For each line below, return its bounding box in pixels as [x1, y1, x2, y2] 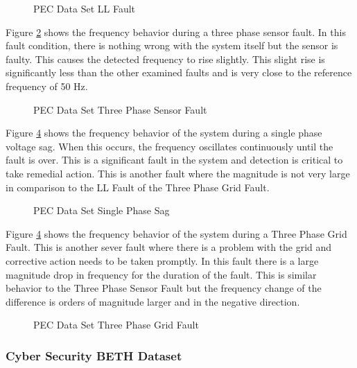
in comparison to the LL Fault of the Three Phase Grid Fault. [6, 179, 270, 194]
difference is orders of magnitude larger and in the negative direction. [6, 294, 300, 308]
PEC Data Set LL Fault [33, 1, 136, 15]
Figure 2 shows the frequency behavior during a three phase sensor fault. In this [6, 24, 346, 39]
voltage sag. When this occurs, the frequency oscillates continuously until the [6, 139, 333, 153]
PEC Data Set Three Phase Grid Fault [33, 317, 199, 332]
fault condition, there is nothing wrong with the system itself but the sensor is [6, 38, 338, 53]
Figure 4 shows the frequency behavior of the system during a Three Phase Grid [6, 226, 347, 240]
